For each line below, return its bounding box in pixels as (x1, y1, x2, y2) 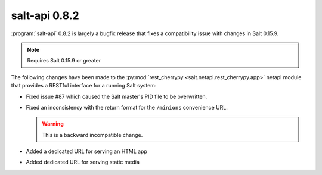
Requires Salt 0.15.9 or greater (27, 57, 101, 64)
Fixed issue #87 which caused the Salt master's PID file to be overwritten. (26, 93, 208, 100)
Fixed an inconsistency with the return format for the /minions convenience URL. (26, 104, 228, 111)
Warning (42, 120, 64, 127)
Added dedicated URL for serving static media (26, 158, 140, 166)
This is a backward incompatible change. (42, 131, 143, 138)
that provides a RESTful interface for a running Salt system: (11, 82, 157, 89)
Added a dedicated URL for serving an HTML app (26, 148, 147, 155)
